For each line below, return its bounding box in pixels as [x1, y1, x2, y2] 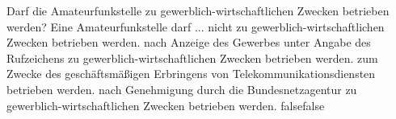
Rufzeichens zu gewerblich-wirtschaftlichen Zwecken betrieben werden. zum [6, 49, 378, 66]
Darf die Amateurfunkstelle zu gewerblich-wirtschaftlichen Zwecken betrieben [6, 2, 390, 18]
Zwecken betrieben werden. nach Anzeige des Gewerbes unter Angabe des [6, 34, 371, 51]
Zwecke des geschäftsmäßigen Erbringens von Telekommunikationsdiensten [6, 65, 376, 82]
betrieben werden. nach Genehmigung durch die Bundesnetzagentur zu [6, 80, 357, 97]
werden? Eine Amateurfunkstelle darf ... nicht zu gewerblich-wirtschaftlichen [6, 18, 385, 35]
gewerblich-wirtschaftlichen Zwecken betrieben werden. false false [6, 96, 325, 113]
